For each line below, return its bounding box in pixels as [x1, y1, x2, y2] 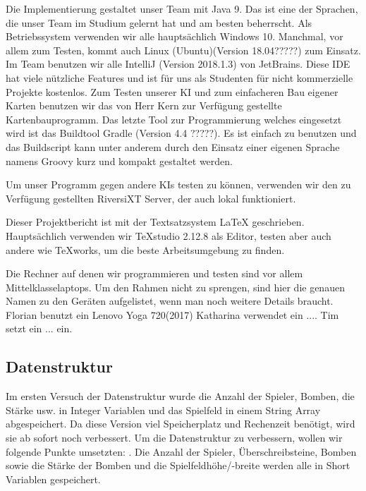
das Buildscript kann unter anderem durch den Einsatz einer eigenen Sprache [6, 139, 340, 154]
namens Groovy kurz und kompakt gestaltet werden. [6, 153, 233, 168]
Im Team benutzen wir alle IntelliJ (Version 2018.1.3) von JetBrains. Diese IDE [6, 56, 350, 71]
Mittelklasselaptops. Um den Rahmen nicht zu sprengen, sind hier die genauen [6, 279, 345, 294]
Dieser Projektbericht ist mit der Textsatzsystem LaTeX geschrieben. [6, 214, 305, 229]
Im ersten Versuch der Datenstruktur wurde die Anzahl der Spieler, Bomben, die [6, 389, 355, 404]
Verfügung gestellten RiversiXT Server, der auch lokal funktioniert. [6, 190, 296, 205]
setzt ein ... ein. [6, 321, 73, 336]
